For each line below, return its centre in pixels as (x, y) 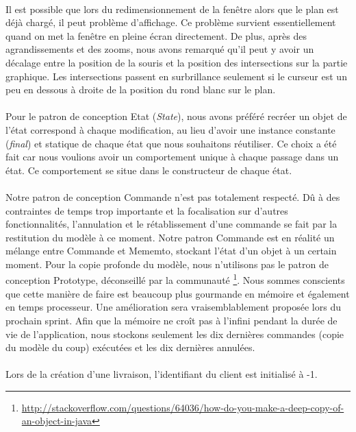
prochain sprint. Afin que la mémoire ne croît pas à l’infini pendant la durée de (171, 320)
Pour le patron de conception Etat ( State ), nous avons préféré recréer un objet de (176, 116)
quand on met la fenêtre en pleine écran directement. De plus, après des (156, 35)
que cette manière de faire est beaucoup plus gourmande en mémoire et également (178, 293)
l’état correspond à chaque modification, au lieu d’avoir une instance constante (170, 129)
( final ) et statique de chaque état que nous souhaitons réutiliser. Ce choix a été (171, 143)
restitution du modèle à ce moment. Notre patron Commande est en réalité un (170, 237)
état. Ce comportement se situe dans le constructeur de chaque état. (149, 170)
